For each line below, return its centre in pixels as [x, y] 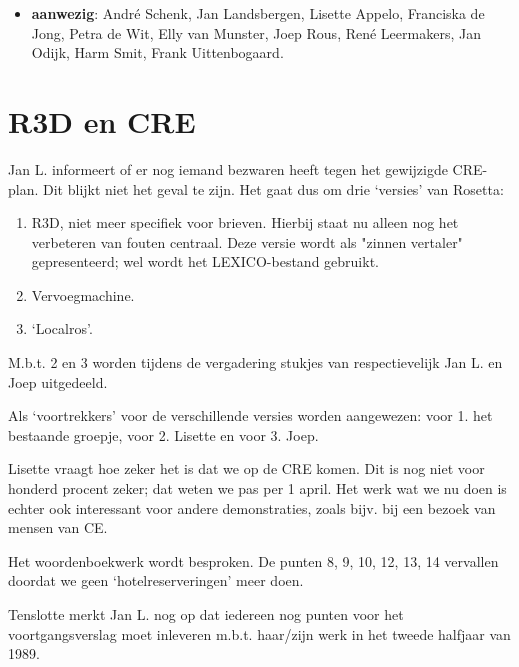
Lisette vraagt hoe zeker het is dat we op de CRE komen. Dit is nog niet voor [246, 468]
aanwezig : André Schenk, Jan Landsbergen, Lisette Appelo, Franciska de [258, 13]
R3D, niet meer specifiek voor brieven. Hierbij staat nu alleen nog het [245, 222]
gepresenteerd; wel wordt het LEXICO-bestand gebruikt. [205, 261]
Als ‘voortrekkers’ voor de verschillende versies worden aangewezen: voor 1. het [250, 415]
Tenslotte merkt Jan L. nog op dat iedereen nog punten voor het [206, 614]
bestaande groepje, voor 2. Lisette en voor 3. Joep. [163, 434]
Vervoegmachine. [83, 294]
